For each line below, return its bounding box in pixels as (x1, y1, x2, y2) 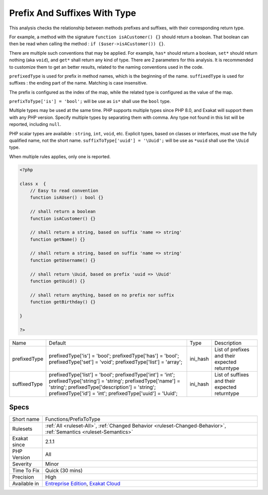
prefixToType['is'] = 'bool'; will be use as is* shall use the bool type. (9, 99, 171, 104)
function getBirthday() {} (30, 299, 96, 305)
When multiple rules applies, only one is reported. (9, 153, 111, 159)
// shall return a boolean (30, 209, 96, 214)
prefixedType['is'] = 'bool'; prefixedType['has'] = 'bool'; (49, 352, 180, 359)
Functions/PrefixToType (45, 416, 101, 423)
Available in (12, 480, 39, 487)
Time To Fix (12, 467, 40, 474)
